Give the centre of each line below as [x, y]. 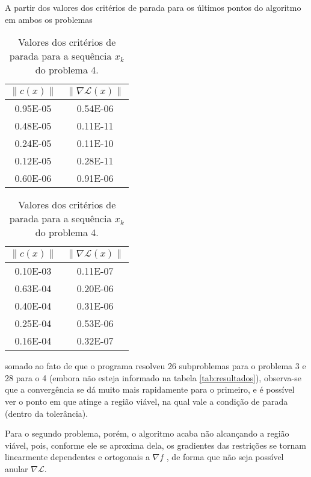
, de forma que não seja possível [225, 457]
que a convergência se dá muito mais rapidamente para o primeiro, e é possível [150, 389]
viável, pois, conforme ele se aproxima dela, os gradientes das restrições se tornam [155, 445]
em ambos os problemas [49, 19]
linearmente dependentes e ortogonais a [77, 457]
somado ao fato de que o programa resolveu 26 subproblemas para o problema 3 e [155, 366]
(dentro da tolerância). [47, 413]
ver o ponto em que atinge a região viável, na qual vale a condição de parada [146, 401]
